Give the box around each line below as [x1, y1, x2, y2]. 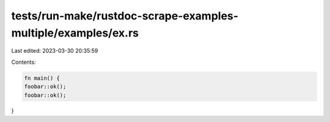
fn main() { [24, 75, 61, 81]
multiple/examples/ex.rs [11, 26, 139, 39]
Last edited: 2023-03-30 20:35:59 [11, 47, 98, 55]
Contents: [11, 58, 36, 66]
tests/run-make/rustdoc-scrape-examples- [11, 9, 238, 22]
